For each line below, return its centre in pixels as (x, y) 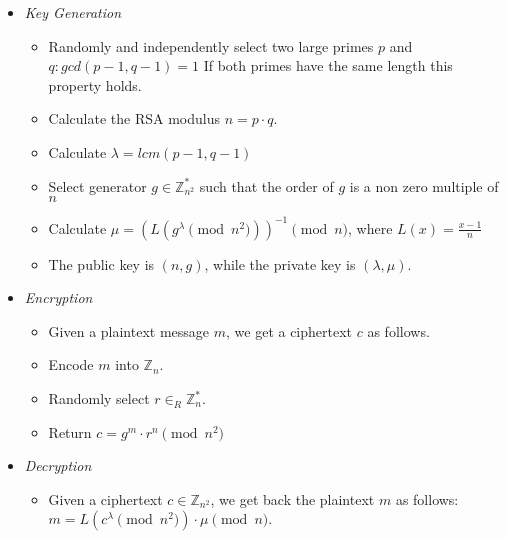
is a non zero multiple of (424, 185)
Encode (71, 364)
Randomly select (99, 398)
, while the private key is (280, 263)
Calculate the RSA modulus (134, 118)
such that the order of (266, 185)
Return (70, 431)
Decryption (58, 465)
